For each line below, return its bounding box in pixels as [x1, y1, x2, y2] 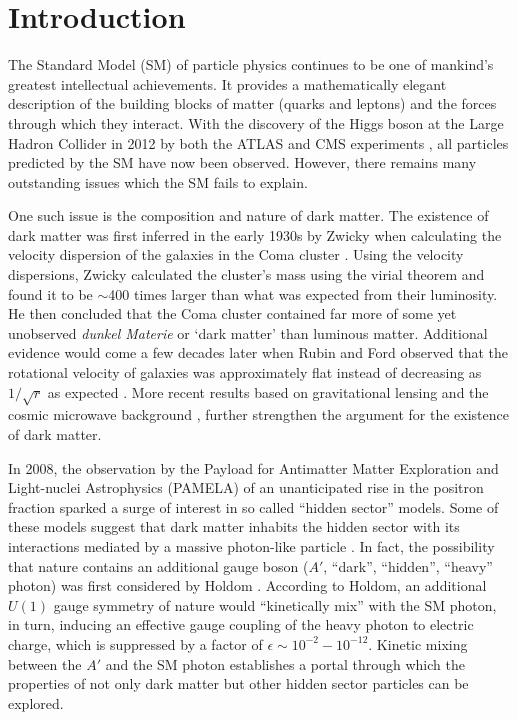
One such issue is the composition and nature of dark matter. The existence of [8, 205, 489, 226]
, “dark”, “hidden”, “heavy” [323, 555, 493, 576]
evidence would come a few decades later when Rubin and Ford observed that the [8, 342, 508, 363]
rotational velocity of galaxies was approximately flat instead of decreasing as [8, 362, 482, 383]
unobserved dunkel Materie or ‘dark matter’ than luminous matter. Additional [8, 322, 488, 343]
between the [8, 653, 82, 674]
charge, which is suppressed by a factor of [8, 633, 263, 654]
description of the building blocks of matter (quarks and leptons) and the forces [8, 93, 497, 114]
